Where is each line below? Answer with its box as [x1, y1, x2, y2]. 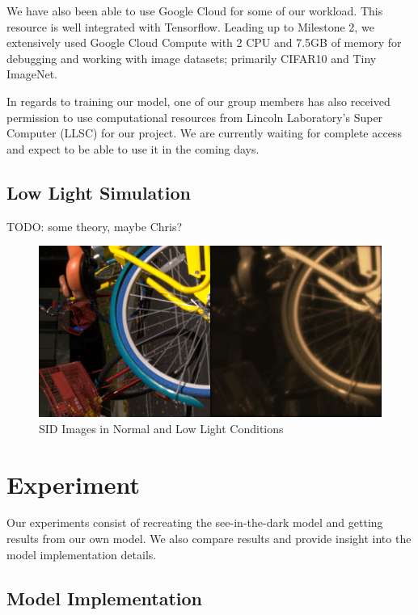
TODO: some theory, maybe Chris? [6, 217, 183, 234]
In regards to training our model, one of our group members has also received [6, 92, 391, 109]
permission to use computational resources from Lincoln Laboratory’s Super [6, 108, 383, 125]
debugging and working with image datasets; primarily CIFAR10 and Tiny [6, 49, 377, 66]
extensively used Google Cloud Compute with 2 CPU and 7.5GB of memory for [6, 34, 402, 51]
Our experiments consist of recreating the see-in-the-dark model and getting [6, 514, 383, 531]
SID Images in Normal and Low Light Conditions [39, 419, 284, 436]
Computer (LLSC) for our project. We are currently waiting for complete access [6, 124, 402, 141]
